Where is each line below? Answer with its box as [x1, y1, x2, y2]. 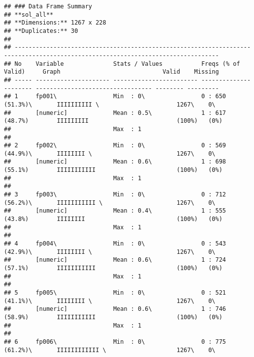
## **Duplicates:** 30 [4, 27, 78, 34]
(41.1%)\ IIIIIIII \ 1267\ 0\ [4, 297, 216, 304]
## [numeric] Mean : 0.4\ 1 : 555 [4, 207, 226, 215]
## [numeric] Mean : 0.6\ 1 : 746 [4, 305, 226, 313]
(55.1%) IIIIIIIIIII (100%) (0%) [4, 166, 222, 174]
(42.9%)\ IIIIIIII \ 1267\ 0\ [4, 248, 216, 255]
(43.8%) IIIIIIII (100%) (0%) [4, 216, 222, 223]
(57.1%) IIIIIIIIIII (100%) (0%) [4, 265, 222, 272]
